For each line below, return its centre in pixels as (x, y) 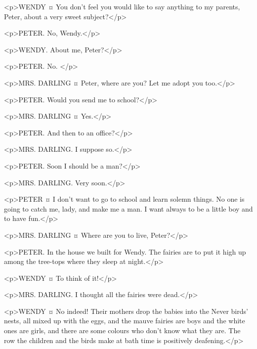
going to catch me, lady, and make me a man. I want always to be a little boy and (128, 208)
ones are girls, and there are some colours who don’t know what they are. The (122, 330)
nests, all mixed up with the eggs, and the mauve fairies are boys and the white (125, 321)
